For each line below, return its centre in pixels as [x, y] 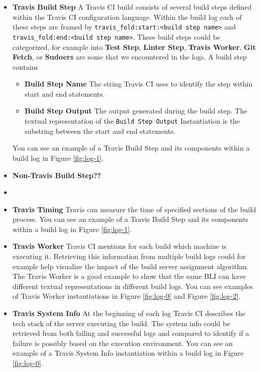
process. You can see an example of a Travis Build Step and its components [130, 219]
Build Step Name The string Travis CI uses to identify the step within [139, 84]
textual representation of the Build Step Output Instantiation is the [132, 121]
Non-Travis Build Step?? [57, 175]
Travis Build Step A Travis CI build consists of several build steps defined [132, 7]
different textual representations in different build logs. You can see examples [133, 286]
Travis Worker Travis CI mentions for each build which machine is [119, 246]
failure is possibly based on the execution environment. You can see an [123, 343]
